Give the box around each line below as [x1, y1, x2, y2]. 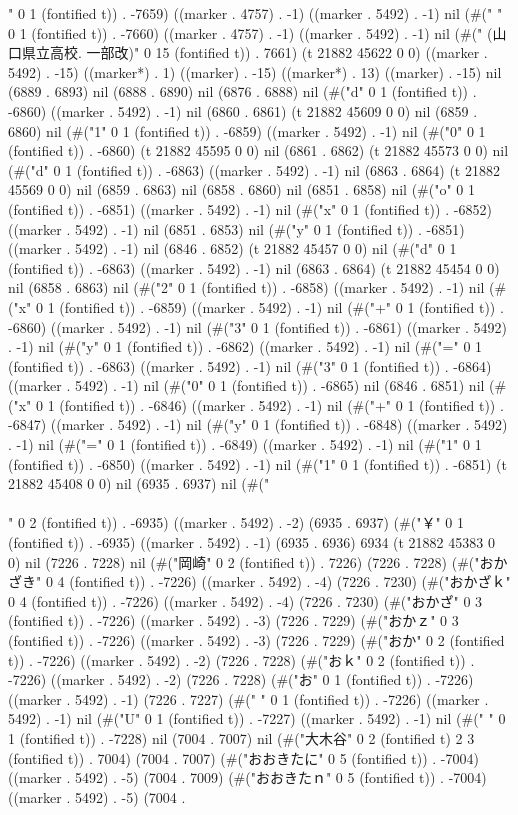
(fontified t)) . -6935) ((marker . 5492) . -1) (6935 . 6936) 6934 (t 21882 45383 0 [8, 532, 495, 553]
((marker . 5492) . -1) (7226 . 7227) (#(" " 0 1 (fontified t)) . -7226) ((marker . [8, 688, 489, 709]
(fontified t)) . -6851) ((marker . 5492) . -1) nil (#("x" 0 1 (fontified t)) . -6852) [8, 198, 492, 219]
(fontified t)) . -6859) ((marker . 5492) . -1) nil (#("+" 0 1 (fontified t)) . [59, 296, 504, 317]
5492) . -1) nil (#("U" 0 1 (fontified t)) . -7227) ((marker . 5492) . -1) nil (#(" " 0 [8, 708, 506, 729]
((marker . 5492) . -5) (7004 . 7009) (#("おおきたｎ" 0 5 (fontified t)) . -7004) [8, 767, 487, 788]
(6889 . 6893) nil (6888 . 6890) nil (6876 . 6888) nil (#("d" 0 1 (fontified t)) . [8, 81, 477, 102]
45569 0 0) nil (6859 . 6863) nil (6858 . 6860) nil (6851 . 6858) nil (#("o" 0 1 [8, 179, 476, 200]
